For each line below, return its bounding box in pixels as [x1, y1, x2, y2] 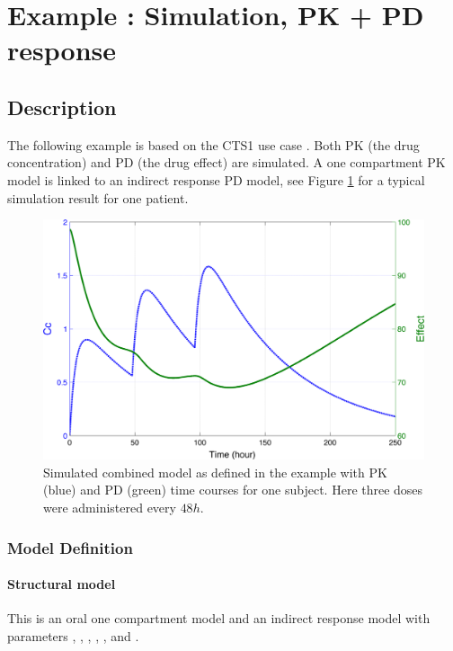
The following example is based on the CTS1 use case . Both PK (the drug [7, 135, 420, 154]
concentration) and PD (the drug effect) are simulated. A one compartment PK [7, 153, 446, 172]
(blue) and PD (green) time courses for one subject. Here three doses [43, 480, 423, 499]
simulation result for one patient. [7, 188, 189, 207]
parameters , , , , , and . [7, 626, 139, 645]
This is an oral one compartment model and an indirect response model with [7, 609, 431, 628]
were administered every [43, 497, 176, 516]
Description [7, 93, 117, 120]
